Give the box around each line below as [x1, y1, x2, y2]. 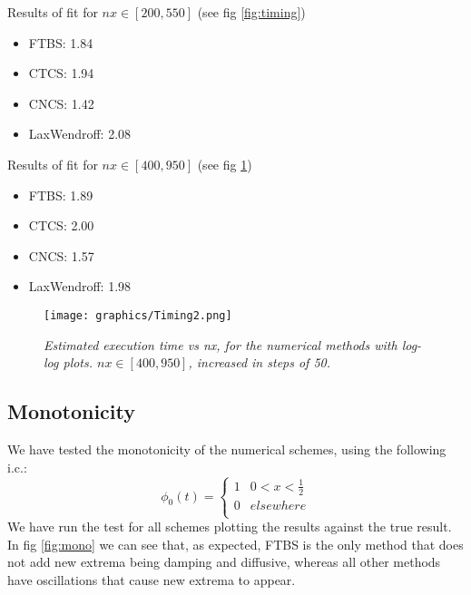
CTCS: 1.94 [28, 63, 94, 83]
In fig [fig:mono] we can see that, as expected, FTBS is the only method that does [7, 534, 464, 553]
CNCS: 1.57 [28, 246, 94, 265]
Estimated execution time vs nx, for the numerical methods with [44, 335, 397, 354]
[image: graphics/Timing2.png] [44, 308, 232, 322]
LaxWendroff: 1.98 [28, 277, 132, 296]
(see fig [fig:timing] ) [197, 3, 306, 21]
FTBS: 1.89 [28, 185, 93, 204]
